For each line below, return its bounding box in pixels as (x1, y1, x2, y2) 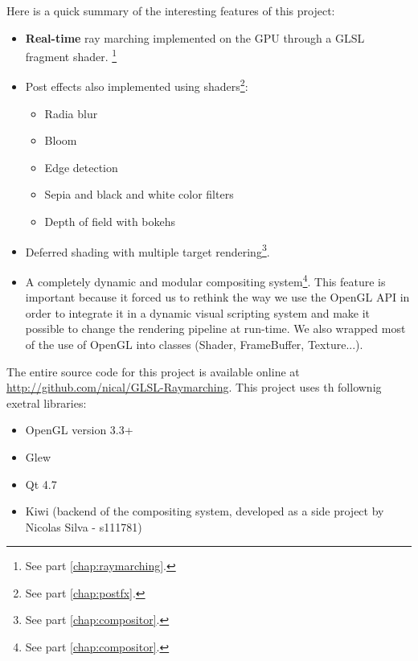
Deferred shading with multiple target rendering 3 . (25, 240, 270, 260)
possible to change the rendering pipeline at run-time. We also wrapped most (25, 320, 406, 337)
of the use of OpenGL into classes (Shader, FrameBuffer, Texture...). (25, 335, 363, 352)
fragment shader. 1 (25, 46, 117, 64)
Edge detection (44, 158, 118, 175)
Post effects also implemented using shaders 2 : (25, 76, 248, 95)
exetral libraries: (6, 394, 87, 411)
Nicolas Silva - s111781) (25, 518, 142, 535)
